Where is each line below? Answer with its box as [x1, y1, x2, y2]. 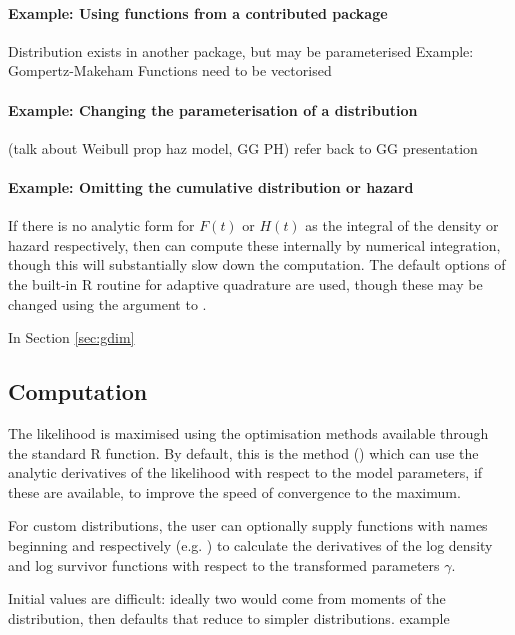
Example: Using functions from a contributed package [8, 2, 388, 23]
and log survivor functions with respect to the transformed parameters [8, 554, 440, 575]
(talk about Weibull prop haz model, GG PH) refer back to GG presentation [8, 137, 478, 158]
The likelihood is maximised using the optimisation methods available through [8, 422, 489, 443]
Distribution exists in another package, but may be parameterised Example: [8, 40, 474, 61]
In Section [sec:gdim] [8, 327, 135, 348]
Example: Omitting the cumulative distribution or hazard [8, 176, 414, 197]
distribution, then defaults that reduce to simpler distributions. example [8, 607, 450, 628]
